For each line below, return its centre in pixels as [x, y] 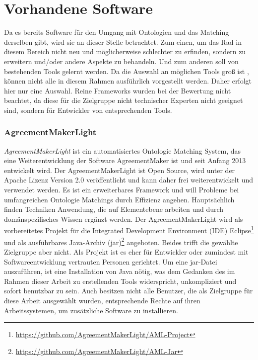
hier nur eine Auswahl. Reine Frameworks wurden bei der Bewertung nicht [118, 90]
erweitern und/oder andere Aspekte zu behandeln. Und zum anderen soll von [121, 61]
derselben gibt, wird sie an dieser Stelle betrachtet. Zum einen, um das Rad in [123, 42]
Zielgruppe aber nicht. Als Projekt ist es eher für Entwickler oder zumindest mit [126, 251]
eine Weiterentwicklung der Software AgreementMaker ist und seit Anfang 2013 [125, 160]
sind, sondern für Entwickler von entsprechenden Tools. [88, 110]
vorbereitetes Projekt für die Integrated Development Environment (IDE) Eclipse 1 [129, 230]
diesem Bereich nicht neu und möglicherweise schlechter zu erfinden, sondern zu [125, 51]
